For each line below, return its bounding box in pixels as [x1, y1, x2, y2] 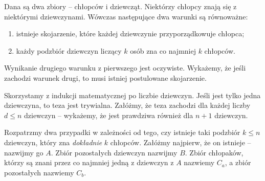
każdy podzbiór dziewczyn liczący [16, 45, 122, 56]
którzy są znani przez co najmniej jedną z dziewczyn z [4, 157, 174, 168]
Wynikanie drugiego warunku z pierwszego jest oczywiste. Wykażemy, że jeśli [4, 62, 246, 73]
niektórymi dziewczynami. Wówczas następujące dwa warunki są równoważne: [4, 11, 248, 21]
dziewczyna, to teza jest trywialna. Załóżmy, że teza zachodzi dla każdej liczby [4, 100, 251, 110]
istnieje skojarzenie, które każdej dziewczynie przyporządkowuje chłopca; [16, 28, 245, 39]
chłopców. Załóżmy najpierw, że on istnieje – [110, 137, 251, 147]
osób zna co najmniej [130, 45, 196, 56]
